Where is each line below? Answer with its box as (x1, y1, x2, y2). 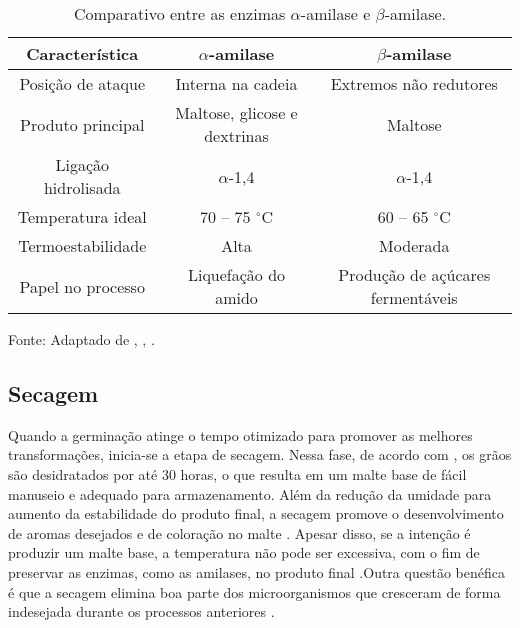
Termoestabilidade (18, 234, 147, 257)
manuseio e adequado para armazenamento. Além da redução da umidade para (8, 483, 492, 504)
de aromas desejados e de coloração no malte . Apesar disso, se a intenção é (8, 522, 471, 543)
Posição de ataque (19, 72, 146, 95)
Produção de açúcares (338, 263, 491, 286)
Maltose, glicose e (175, 101, 298, 124)
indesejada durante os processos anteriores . (8, 601, 275, 622)
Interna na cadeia (175, 72, 298, 95)
